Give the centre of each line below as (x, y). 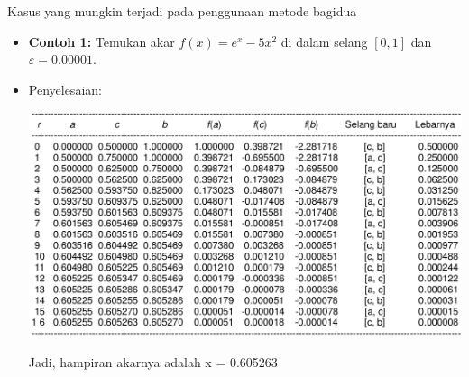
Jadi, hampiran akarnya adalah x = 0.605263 (153, 361)
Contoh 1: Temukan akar (101, 41)
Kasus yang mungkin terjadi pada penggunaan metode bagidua (182, 11)
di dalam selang (324, 41)
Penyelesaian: (65, 89)
